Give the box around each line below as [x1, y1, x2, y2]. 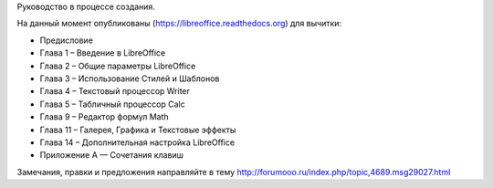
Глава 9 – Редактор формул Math [39, 111, 169, 122]
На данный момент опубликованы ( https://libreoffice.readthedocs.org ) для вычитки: [16, 18, 342, 29]
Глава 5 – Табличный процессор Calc [39, 99, 186, 110]
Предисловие [39, 35, 93, 46]
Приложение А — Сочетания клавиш [39, 150, 184, 161]
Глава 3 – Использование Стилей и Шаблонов [39, 73, 220, 84]
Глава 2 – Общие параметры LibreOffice [39, 60, 196, 71]
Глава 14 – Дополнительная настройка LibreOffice [39, 137, 236, 148]
